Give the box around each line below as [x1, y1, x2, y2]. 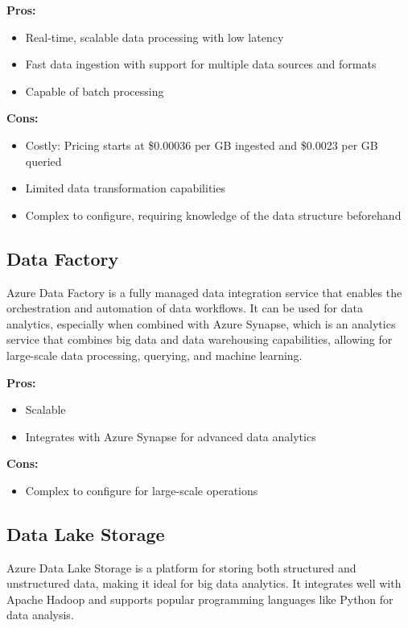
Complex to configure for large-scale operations [25, 481, 258, 498]
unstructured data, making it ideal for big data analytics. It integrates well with [6, 575, 402, 592]
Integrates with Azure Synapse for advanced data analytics [25, 428, 316, 444]
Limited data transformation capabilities [25, 180, 225, 196]
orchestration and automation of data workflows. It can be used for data [6, 300, 363, 316]
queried [25, 152, 62, 169]
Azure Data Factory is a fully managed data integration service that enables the [6, 283, 402, 300]
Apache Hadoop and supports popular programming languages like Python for [6, 590, 394, 607]
